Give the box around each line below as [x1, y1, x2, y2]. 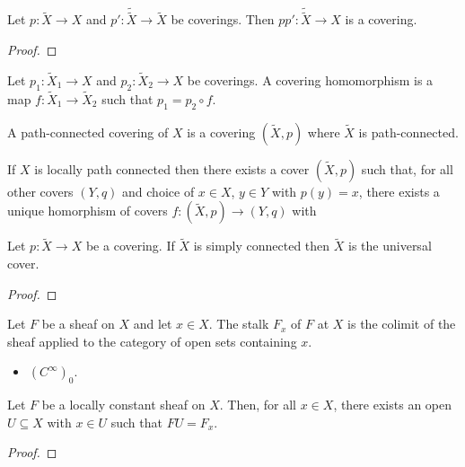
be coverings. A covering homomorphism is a [187, 70, 434, 89]
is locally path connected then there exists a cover [34, 159, 310, 178]
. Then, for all [219, 395, 296, 414]
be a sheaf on [41, 314, 115, 333]
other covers [7, 181, 74, 200]
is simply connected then [193, 236, 330, 255]
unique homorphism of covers [7, 201, 168, 220]
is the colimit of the [347, 314, 456, 333]
